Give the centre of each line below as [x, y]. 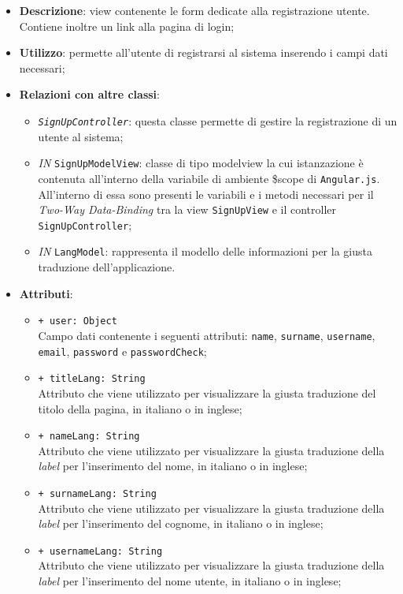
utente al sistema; [81, 136]
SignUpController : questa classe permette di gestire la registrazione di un [218, 120]
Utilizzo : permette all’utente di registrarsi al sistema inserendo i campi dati [203, 52]
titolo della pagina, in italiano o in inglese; [140, 408]
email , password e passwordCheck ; [122, 351]
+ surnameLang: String [97, 493]
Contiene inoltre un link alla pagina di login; [127, 26]
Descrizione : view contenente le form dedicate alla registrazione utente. [194, 10]
